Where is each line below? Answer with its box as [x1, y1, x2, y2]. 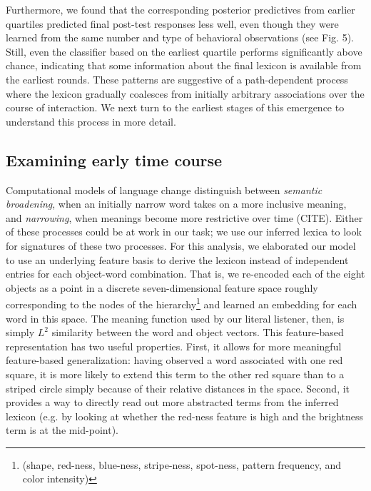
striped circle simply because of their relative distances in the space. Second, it [6, 380, 350, 395]
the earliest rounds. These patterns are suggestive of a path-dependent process [6, 71, 348, 86]
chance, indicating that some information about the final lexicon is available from [6, 58, 362, 73]
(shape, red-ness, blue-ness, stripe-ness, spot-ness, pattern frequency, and [22, 457, 342, 472]
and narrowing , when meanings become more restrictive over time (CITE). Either [6, 210, 363, 225]
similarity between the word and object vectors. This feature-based [51, 325, 344, 340]
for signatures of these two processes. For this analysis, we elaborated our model [6, 238, 356, 253]
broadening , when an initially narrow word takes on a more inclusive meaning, [6, 196, 347, 211]
